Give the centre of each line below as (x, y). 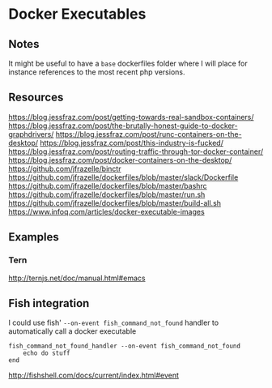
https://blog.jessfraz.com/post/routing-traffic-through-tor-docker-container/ (136, 151)
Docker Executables (77, 14)
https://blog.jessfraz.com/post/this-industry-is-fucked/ (132, 143)
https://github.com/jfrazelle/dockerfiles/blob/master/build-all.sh (115, 203)
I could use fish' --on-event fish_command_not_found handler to (114, 323)
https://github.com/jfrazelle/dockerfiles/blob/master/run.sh (107, 194)
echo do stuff (47, 353)
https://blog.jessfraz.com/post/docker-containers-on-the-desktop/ (120, 160)
